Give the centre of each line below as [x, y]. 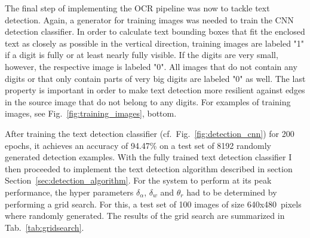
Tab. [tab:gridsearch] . [44, 227]
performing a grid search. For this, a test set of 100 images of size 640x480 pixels [153, 204]
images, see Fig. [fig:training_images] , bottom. [91, 113]
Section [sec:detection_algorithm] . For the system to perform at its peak [138, 180]
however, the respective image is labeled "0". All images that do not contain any [151, 66]
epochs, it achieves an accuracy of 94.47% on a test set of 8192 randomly [138, 145]
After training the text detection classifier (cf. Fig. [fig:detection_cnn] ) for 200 [150, 133]
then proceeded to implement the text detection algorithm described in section [149, 168]
